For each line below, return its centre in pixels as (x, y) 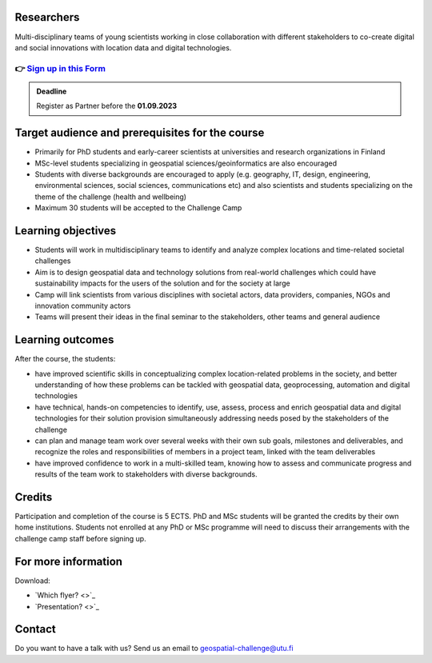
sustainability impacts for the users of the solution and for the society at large (163, 283)
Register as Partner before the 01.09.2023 (107, 106)
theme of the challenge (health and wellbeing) (111, 197)
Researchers (47, 17)
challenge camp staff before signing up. (81, 538)
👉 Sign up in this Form (60, 68)
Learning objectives (66, 231)
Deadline (52, 91)
